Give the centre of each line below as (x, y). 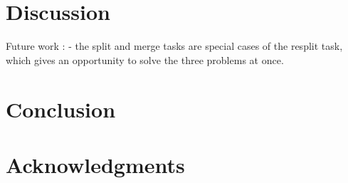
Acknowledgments (95, 164)
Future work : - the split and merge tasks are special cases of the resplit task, (174, 46)
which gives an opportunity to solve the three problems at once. (145, 59)
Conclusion (61, 109)
